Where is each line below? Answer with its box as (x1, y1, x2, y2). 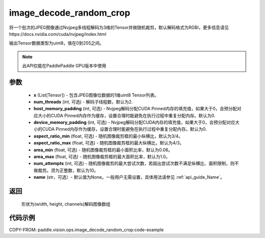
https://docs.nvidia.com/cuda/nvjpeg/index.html (9, 31, 106, 37)
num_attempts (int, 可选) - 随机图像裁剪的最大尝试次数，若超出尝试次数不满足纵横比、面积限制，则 (33, 161, 235, 167)
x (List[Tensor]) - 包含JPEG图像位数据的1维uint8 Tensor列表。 (33, 92, 159, 98)
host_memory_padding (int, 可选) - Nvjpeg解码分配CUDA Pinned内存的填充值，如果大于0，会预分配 (33, 106, 238, 112)
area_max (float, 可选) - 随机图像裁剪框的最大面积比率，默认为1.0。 (33, 154, 170, 160)
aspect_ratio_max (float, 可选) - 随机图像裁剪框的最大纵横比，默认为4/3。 (33, 140, 184, 146)
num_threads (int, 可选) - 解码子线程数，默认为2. (33, 98, 133, 105)
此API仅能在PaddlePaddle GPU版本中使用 (22, 63, 106, 69)
